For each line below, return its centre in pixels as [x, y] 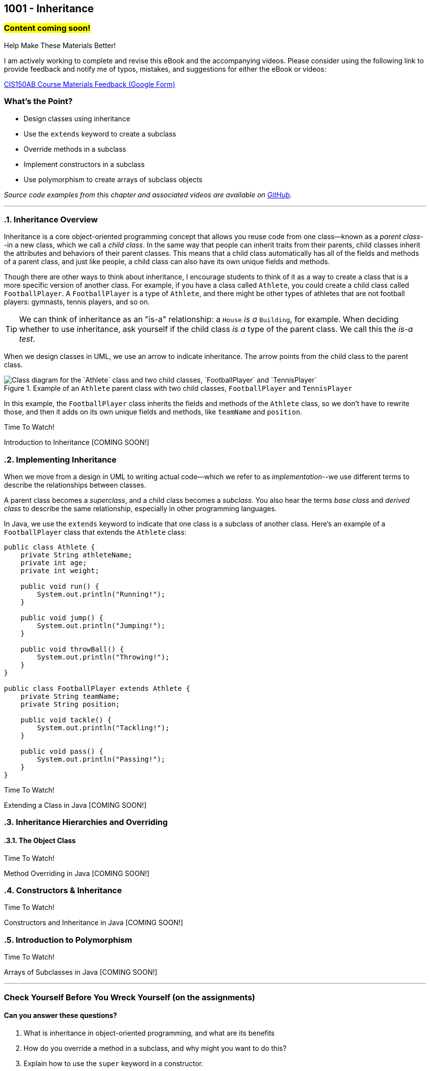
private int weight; [60, 571]
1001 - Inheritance [49, 9]
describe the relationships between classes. [75, 485]
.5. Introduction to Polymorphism [68, 940]
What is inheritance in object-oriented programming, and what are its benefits [149, 1033]
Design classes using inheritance [77, 118]
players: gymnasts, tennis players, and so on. [77, 302]
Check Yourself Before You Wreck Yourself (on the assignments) [130, 997]
